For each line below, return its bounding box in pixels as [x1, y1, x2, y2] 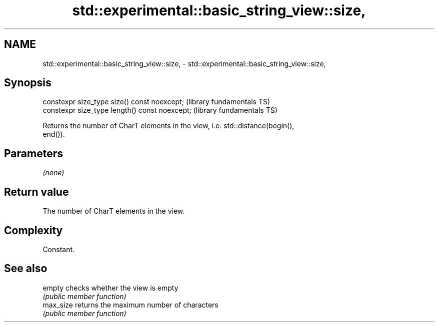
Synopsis [4, 76, 51, 89]
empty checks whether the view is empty [42, 283, 178, 292]
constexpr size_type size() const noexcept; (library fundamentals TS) [42, 97, 270, 106]
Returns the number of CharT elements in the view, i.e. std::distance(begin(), [42, 121, 294, 130]
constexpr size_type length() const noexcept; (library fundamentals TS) [42, 106, 277, 115]
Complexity [4, 224, 63, 237]
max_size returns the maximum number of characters [42, 300, 218, 309]
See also [4, 262, 47, 275]
